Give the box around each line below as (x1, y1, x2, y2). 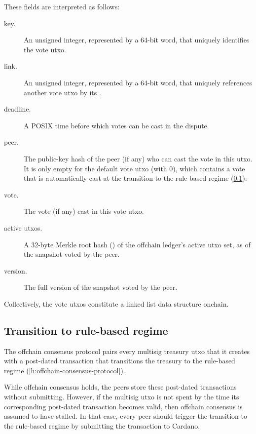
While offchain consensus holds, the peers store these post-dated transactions (4, 382, 237, 392)
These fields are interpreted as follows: (4, 1, 120, 11)
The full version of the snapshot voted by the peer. (24, 282, 178, 292)
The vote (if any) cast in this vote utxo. (24, 206, 144, 216)
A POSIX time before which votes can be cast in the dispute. (24, 120, 209, 130)
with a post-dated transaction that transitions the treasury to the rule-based (4, 355, 235, 366)
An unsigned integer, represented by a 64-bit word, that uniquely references (24, 77, 252, 87)
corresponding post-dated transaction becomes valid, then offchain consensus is (4, 401, 243, 411)
